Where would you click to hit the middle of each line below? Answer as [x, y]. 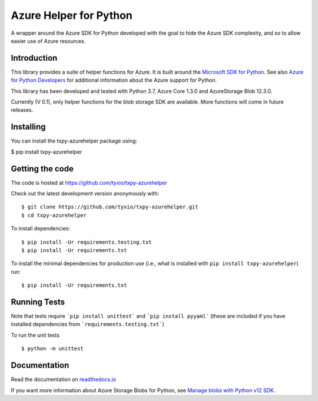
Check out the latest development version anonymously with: [85, 193]
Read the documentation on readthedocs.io [64, 379]
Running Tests [38, 302]
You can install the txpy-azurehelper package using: [74, 141]
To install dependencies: [41, 228]
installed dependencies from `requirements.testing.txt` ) [87, 324]
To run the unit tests [35, 335]
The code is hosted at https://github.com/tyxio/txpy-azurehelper [89, 183]
